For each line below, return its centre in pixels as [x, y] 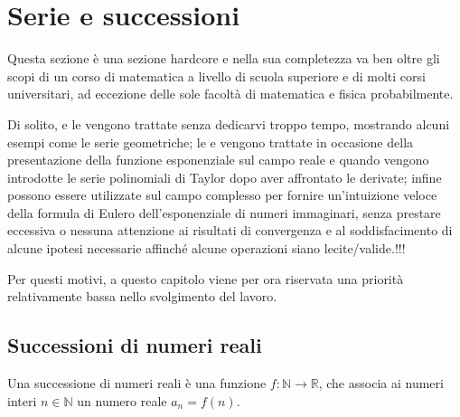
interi [22, 400]
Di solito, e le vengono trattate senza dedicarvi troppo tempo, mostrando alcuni [229, 123]
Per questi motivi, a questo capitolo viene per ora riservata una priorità [206, 278]
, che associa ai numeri [381, 383]
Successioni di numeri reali [135, 345]
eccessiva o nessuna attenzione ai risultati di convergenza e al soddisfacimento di [230, 230]
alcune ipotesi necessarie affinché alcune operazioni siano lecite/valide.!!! [207, 248]
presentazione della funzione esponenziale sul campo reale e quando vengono [218, 160]
